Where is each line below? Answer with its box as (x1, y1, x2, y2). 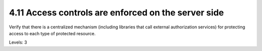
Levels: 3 (9, 39, 27, 45)
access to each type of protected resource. (9, 30, 96, 36)
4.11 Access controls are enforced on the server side (9, 7, 224, 18)
